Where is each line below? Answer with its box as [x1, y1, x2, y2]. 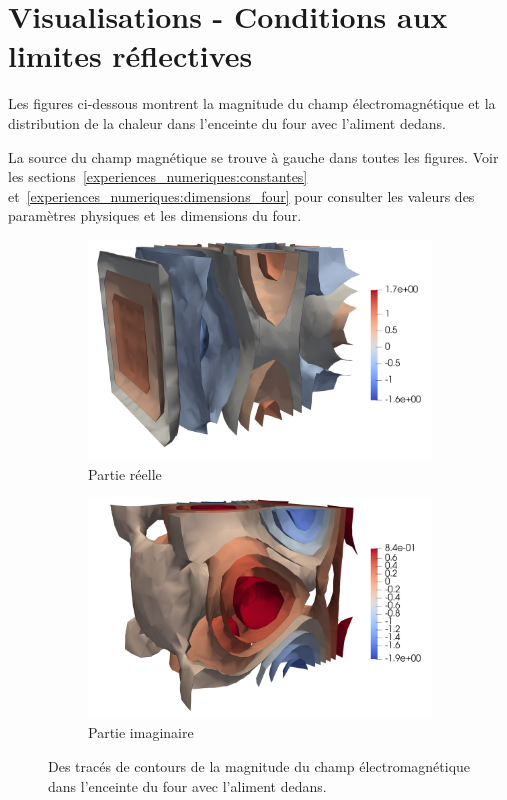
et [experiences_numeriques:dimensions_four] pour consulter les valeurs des [8, 185, 475, 206]
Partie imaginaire [88, 722, 194, 743]
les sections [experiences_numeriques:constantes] [8, 166, 308, 187]
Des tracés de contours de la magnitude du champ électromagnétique [48, 756, 471, 776]
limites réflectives [8, 35, 253, 76]
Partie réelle [88, 463, 162, 484]
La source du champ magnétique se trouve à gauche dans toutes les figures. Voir [8, 146, 499, 167]
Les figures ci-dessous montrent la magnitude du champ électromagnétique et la [8, 93, 496, 114]
